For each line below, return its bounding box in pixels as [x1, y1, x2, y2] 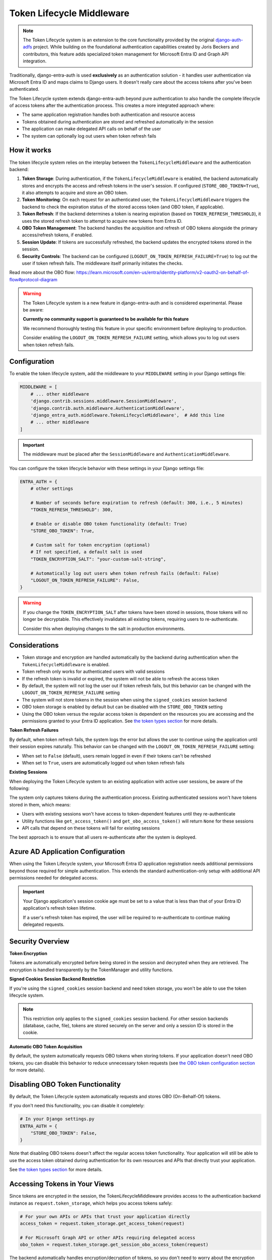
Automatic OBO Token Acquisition [9, 1043, 83, 1049]
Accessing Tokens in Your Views [9, 1180, 114, 1188]
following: [9, 785, 30, 791]
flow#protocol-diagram [9, 276, 57, 282]
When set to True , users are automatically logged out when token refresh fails [22, 760, 185, 766]
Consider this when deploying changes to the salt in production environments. [23, 625, 185, 632]
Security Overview [9, 937, 70, 946]
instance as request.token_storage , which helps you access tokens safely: [9, 1200, 173, 1206]
